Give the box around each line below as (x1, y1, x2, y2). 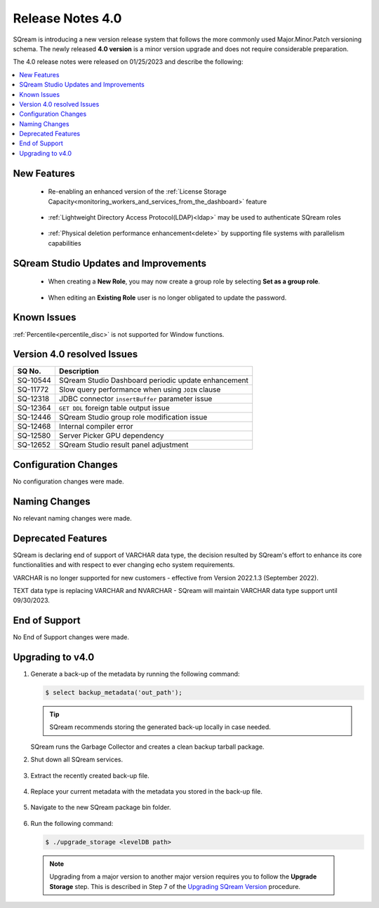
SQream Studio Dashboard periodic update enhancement (58, 375, 249, 385)
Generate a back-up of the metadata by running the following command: (30, 670, 240, 679)
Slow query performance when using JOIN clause (58, 385, 221, 394)
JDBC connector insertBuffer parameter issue (58, 394, 213, 403)
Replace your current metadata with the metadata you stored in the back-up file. (30, 787, 263, 796)
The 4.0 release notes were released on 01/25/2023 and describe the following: (13, 58, 244, 66)
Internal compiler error (58, 422, 133, 432)
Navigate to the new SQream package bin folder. (30, 803, 171, 812)
